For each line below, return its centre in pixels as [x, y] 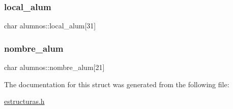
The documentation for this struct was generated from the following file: [117, 84]
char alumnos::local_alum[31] [50, 26]
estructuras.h [24, 101]
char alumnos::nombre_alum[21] [54, 67]
